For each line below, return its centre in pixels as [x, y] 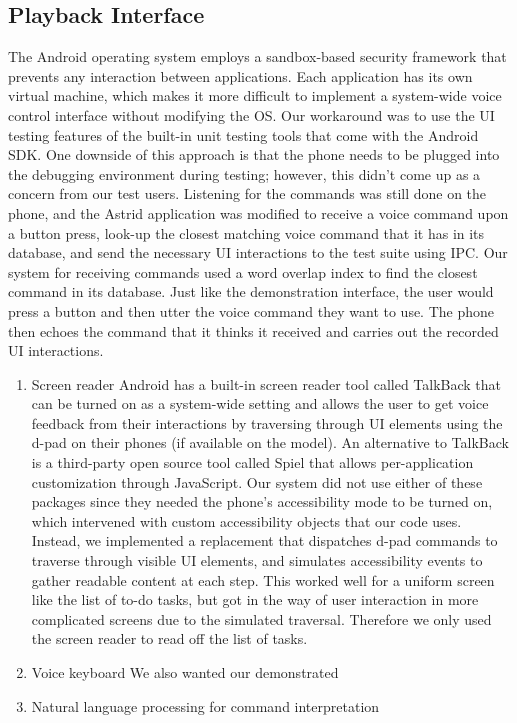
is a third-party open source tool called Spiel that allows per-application [252, 462]
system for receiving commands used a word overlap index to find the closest [243, 271]
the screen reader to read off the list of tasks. [169, 638]
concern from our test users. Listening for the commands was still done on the [247, 193]
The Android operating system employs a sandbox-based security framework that [257, 56]
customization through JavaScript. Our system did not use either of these [257, 481]
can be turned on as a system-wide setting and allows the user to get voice [260, 403]
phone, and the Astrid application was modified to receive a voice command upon [258, 212]
